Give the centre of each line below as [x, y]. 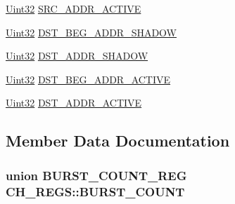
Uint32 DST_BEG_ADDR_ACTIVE [88, 79]
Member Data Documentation [118, 141]
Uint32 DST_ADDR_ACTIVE [74, 103]
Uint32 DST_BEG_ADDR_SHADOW [91, 32]
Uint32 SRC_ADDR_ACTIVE [74, 8]
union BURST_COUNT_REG [96, 175]
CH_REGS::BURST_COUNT [95, 191]
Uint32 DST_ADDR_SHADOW [77, 56]
